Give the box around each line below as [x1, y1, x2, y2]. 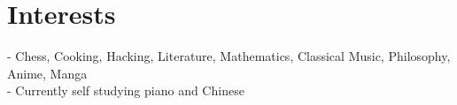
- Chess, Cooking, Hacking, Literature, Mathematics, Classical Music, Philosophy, [7, 47, 451, 65]
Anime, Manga [7, 64, 88, 82]
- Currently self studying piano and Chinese [7, 81, 244, 100]
